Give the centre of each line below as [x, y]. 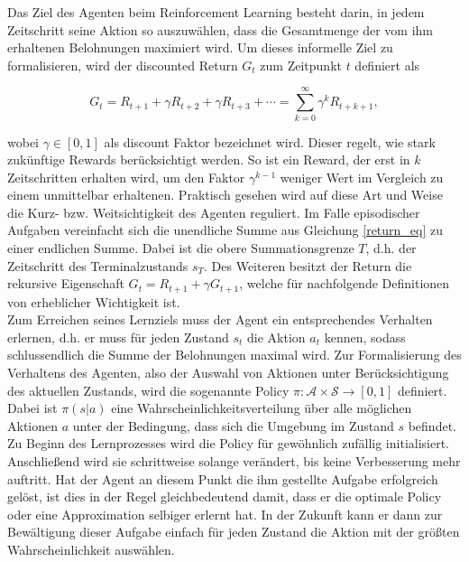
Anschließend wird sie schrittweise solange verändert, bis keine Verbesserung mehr [234, 461]
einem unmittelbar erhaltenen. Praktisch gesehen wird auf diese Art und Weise [225, 195]
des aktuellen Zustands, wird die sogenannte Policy [148, 390]
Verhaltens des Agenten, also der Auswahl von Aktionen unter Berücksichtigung [228, 373]
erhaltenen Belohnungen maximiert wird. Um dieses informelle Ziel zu [200, 47]
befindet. [432, 425]
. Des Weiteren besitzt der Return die [308, 265]
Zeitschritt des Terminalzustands [98, 265]
